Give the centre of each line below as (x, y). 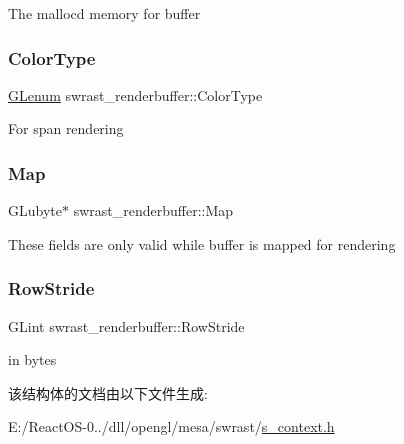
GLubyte (35, 210)
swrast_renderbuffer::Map (153, 210)
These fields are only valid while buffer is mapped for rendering (202, 243)
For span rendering (66, 128)
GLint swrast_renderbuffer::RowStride (126, 325)
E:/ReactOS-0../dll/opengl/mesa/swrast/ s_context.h (171, 426)
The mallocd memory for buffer (104, 13)
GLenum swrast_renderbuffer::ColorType (135, 94)
